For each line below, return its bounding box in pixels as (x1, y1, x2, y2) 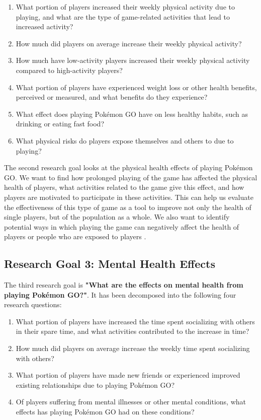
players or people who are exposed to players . (4, 231, 146, 242)
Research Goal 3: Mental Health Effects (4, 256, 215, 271)
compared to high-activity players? (16, 64, 123, 75)
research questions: (4, 299, 62, 310)
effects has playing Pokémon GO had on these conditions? (16, 406, 195, 417)
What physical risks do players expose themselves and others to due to (16, 135, 234, 146)
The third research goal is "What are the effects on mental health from (4, 279, 243, 290)
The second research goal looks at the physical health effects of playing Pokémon (4, 162, 253, 173)
